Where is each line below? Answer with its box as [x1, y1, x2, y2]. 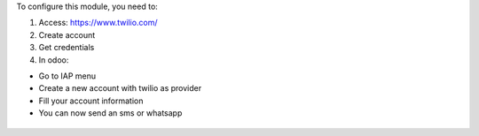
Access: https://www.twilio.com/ [38, 18, 159, 28]
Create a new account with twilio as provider [38, 83, 202, 94]
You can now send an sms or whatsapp [38, 108, 183, 118]
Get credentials [38, 42, 95, 53]
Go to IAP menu [38, 71, 97, 81]
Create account [38, 29, 96, 40]
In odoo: [38, 54, 69, 65]
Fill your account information [38, 95, 144, 106]
